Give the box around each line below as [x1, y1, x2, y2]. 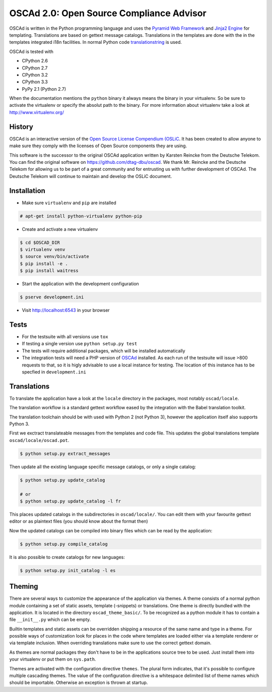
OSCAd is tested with [9, 48, 54, 54]
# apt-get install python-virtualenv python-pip [20, 213, 143, 219]
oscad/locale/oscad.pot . [9, 437, 70, 443]
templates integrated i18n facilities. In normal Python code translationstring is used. [9, 39, 182, 45]
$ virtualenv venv [20, 246, 65, 252]
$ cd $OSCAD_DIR [20, 239, 60, 245]
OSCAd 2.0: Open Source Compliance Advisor [9, 8, 207, 19]
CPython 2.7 [22, 65, 48, 71]
